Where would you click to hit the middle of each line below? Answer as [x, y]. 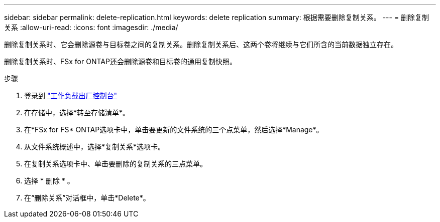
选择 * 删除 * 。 [49, 181]
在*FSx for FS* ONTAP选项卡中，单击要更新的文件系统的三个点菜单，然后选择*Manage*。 [174, 130]
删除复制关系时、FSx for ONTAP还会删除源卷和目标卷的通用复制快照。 [120, 61]
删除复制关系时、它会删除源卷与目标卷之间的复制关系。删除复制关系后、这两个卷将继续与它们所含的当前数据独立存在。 [201, 44]
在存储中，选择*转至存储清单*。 [77, 113]
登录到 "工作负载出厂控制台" [71, 95]
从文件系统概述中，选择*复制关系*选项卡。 [95, 147]
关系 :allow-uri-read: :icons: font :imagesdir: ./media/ [91, 27]
